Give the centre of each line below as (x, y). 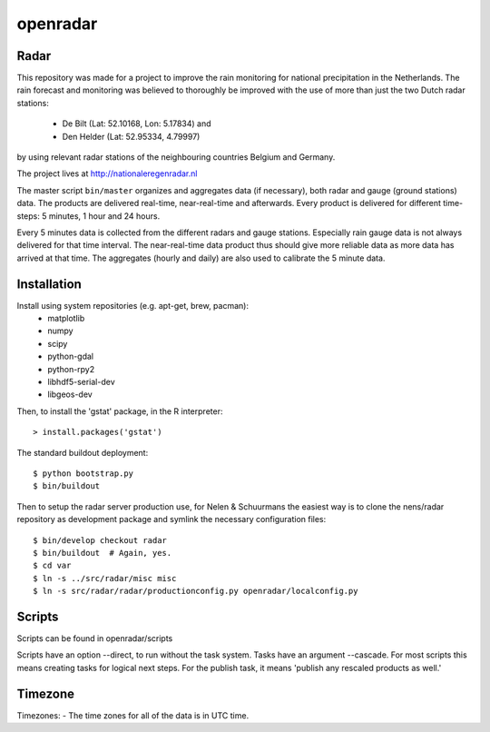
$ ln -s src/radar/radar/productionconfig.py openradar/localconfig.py (196, 591)
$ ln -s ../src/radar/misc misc (105, 578)
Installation (49, 284)
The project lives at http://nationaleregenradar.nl (107, 173)
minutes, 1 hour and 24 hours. (104, 216)
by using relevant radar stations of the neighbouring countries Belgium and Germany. (176, 157)
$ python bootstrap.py (83, 473)
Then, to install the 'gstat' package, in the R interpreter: (120, 411)
